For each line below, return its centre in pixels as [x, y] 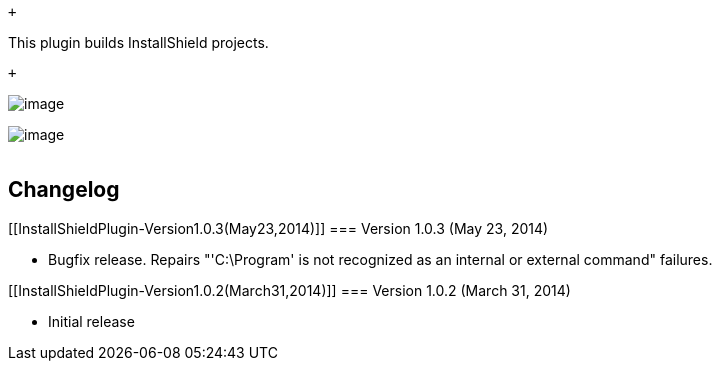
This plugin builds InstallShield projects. [138, 42]
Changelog [64, 190]
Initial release [91, 321]
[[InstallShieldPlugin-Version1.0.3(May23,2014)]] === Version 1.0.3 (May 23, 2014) [278, 228]
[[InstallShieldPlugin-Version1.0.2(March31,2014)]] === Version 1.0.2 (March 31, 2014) [289, 290]
